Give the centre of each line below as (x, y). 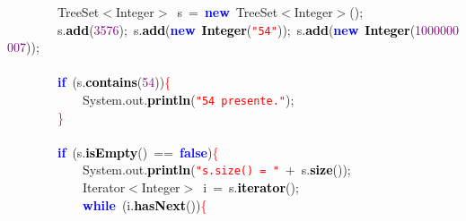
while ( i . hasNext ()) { (145, 204)
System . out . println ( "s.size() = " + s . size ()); (216, 170)
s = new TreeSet (228, 12)
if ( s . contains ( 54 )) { (114, 82)
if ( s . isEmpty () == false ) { (138, 152)
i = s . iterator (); (251, 187)
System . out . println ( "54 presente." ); (188, 100)
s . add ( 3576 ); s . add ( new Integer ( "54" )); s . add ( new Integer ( (236, 29)
